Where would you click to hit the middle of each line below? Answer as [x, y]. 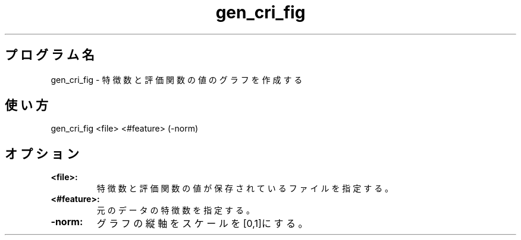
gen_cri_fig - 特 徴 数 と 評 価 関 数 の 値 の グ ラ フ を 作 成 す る [177, 79]
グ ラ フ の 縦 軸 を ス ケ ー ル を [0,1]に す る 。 [202, 224]
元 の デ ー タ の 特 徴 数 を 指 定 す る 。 [175, 210]
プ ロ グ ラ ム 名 [50, 55]
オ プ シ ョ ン [42, 153]
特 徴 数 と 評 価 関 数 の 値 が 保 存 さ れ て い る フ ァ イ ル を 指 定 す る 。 [245, 188]
